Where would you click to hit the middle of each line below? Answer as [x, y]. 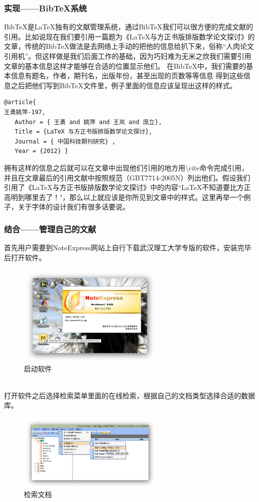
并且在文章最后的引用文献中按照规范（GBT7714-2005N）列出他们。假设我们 [127, 177]
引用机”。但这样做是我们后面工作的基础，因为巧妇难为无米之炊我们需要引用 [128, 56]
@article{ [20, 102]
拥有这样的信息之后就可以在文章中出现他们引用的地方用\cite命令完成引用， [126, 167]
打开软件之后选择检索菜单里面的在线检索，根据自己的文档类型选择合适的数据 [129, 395]
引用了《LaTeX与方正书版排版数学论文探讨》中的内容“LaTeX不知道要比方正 [128, 187]
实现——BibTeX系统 [46, 8]
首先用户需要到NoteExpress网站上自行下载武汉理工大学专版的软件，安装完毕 [128, 248]
